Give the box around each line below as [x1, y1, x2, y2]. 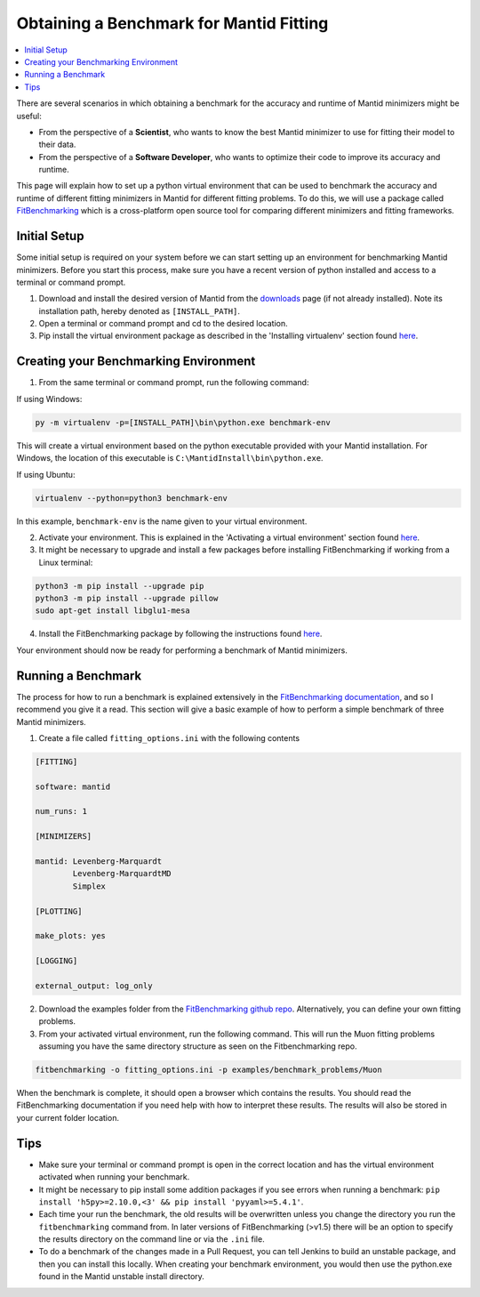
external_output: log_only [35, 980, 153, 991]
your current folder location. [16, 1112, 120, 1123]
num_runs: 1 [35, 806, 88, 817]
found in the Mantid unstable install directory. [38, 1271, 204, 1282]
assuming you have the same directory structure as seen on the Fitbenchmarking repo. [38, 1041, 357, 1051]
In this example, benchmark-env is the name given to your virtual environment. [16, 516, 308, 527]
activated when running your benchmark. [38, 1172, 190, 1182]
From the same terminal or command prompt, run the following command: [38, 377, 309, 388]
